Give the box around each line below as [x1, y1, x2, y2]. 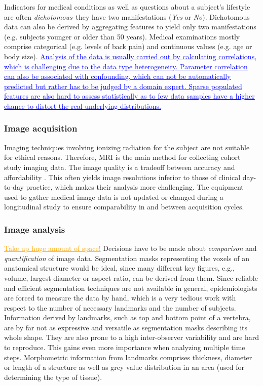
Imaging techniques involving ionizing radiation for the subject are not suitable [4, 142, 250, 152]
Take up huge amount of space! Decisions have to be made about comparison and [4, 243, 257, 253]
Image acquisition [4, 122, 78, 135]
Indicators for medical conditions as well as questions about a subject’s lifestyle [4, 2, 250, 12]
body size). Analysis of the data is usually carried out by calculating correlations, [4, 51, 257, 61]
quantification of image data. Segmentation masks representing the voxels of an [4, 252, 249, 263]
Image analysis [4, 223, 65, 235]
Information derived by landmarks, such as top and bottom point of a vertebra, [4, 312, 251, 323]
